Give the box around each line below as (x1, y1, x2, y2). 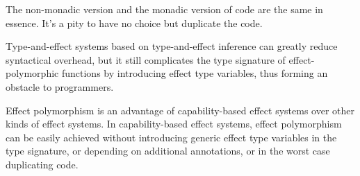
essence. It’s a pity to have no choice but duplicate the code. (6, 15, 263, 30)
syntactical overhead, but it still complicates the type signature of (6, 52, 286, 67)
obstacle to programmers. (6, 79, 114, 94)
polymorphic (6, 66, 59, 80)
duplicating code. (6, 157, 79, 171)
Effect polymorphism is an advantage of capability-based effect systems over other (6, 103, 354, 117)
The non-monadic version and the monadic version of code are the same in (6, 2, 323, 16)
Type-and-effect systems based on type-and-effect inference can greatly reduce (6, 39, 338, 53)
